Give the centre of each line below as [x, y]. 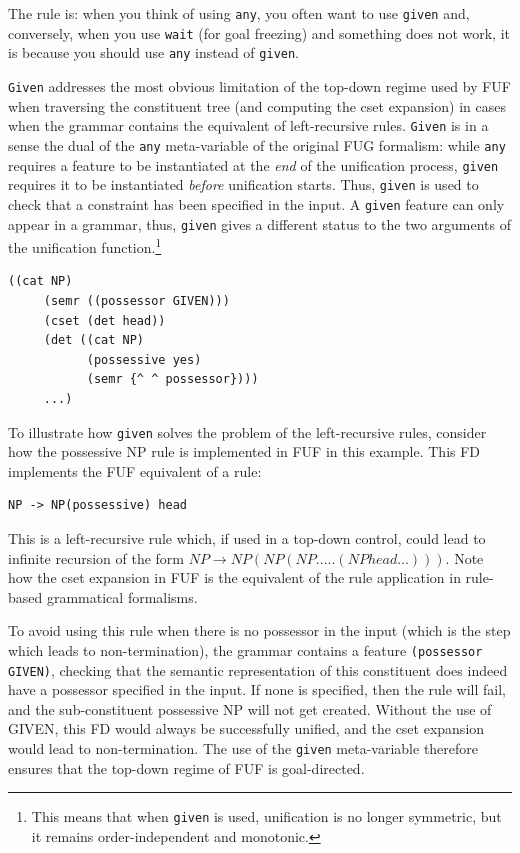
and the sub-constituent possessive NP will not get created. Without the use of [250, 708]
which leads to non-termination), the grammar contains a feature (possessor [245, 649]
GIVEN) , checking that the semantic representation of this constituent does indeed [258, 669]
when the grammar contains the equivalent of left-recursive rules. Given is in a [248, 125]
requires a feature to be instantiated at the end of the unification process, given [253, 164]
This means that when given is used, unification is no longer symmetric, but [266, 816]
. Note [464, 557]
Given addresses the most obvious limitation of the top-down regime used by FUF [259, 85]
